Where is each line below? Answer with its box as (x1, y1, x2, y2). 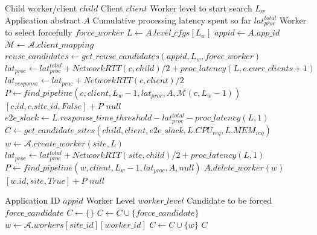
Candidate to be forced (187, 194, 272, 207)
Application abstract (5, 13, 81, 26)
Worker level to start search (150, 2, 252, 14)
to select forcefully (5, 26, 72, 39)
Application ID (5, 194, 60, 207)
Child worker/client (5, 2, 77, 14)
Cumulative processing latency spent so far (92, 13, 252, 26)
